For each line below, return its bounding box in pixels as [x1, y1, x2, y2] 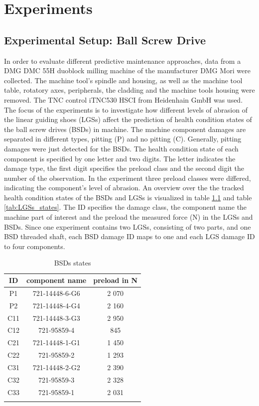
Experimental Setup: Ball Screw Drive [4, 32, 206, 47]
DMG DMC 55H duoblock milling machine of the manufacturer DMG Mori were [4, 65, 251, 76]
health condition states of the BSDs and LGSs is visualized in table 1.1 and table [4, 192, 252, 202]
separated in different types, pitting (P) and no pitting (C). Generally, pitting [4, 134, 242, 144]
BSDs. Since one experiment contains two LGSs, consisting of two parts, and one [4, 221, 251, 232]
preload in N [93, 275, 138, 285]
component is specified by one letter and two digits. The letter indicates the [4, 153, 236, 163]
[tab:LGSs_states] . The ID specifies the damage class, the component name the [4, 202, 247, 212]
